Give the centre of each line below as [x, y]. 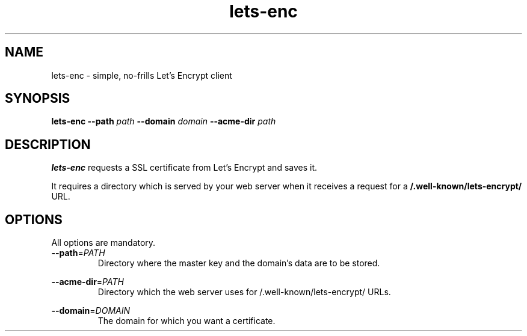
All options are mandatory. [103, 243]
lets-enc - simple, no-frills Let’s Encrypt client [142, 75]
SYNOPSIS [38, 99]
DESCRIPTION [48, 144]
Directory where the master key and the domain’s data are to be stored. [239, 263]
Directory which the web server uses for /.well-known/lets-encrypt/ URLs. [244, 292]
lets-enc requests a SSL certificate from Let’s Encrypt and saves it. [184, 168]
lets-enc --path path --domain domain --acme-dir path [164, 121]
